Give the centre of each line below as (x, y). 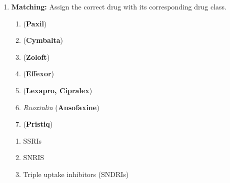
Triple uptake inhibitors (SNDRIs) (76, 174)
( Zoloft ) (36, 57)
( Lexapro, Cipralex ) (58, 90)
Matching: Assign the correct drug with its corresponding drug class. (119, 6)
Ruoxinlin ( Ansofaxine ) (61, 107)
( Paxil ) (35, 23)
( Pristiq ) (38, 124)
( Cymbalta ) (43, 40)
